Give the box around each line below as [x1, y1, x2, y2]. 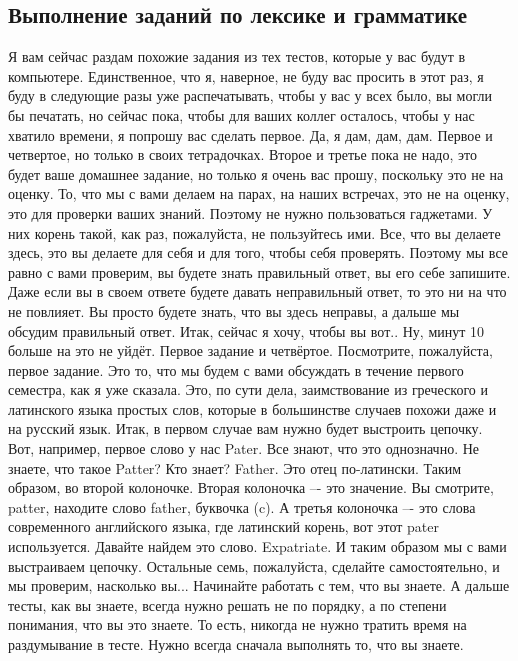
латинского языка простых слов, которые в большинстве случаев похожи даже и [8, 398, 497, 419]
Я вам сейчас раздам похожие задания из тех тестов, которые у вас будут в [8, 46, 466, 67]
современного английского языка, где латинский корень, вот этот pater [8, 516, 439, 537]
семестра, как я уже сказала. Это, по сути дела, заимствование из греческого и [8, 379, 488, 400]
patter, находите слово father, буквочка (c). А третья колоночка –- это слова [8, 496, 476, 517]
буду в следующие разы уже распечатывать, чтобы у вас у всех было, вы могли [8, 85, 492, 106]
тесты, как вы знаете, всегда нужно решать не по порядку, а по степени [8, 594, 447, 615]
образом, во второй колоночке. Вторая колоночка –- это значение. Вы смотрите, [8, 477, 494, 498]
